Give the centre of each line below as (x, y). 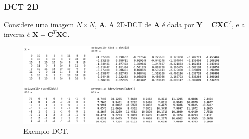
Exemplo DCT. (46, 130)
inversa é (17, 34)
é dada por (178, 25)
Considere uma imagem (39, 25)
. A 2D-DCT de (128, 25)
